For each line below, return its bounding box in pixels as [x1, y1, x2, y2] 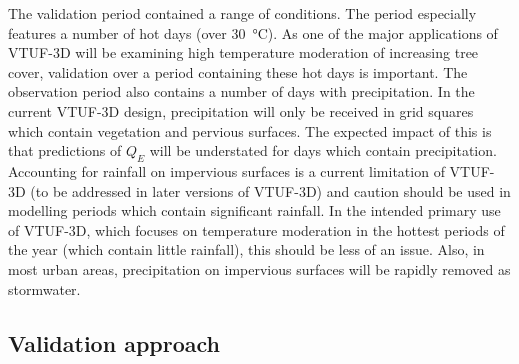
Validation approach [8, 327, 220, 358]
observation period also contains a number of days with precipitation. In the [8, 81, 475, 102]
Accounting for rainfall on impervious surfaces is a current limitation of [8, 160, 445, 181]
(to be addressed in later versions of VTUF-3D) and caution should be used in [30, 180, 511, 201]
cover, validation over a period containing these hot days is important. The [8, 61, 468, 82]
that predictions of [8, 140, 122, 161]
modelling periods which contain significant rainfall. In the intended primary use [8, 200, 501, 221]
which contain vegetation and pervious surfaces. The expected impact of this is [8, 120, 492, 141]
